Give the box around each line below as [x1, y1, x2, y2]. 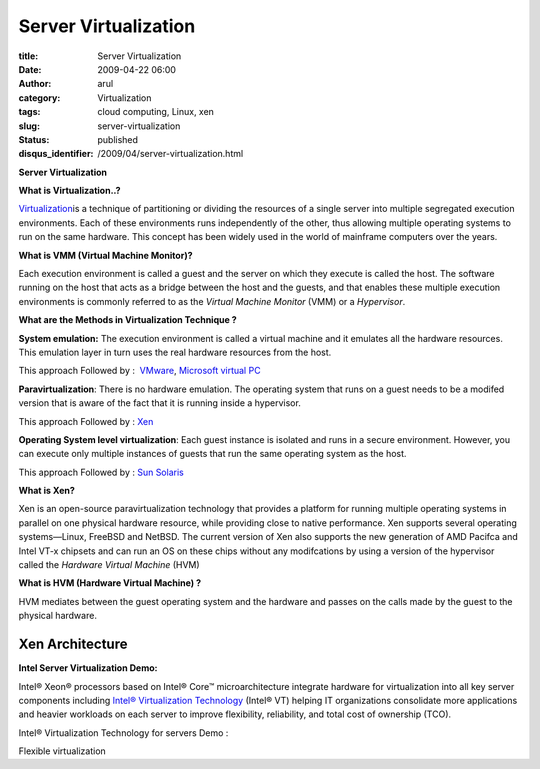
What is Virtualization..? [18, 185, 121, 197]
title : [18, 50, 39, 62]
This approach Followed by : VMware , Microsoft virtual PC [18, 365, 261, 377]
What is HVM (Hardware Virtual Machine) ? [18, 577, 202, 589]
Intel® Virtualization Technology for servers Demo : [18, 726, 229, 739]
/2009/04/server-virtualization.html [97, 148, 244, 160]
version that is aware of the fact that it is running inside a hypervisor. [18, 397, 302, 409]
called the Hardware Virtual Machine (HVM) [18, 559, 200, 571]
